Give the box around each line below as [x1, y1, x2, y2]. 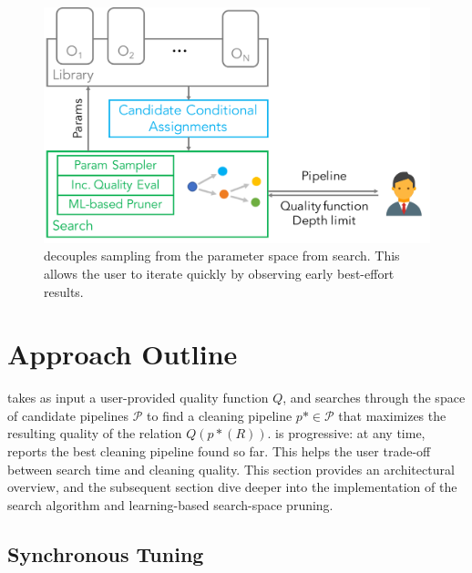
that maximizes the [338, 405, 446, 425]
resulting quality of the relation [7, 424, 182, 443]
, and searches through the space [282, 388, 466, 407]
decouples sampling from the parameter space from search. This [44, 246, 400, 265]
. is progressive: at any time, [267, 424, 426, 443]
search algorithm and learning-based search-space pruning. [7, 495, 333, 514]
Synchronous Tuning [7, 539, 204, 568]
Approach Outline [7, 335, 238, 373]
